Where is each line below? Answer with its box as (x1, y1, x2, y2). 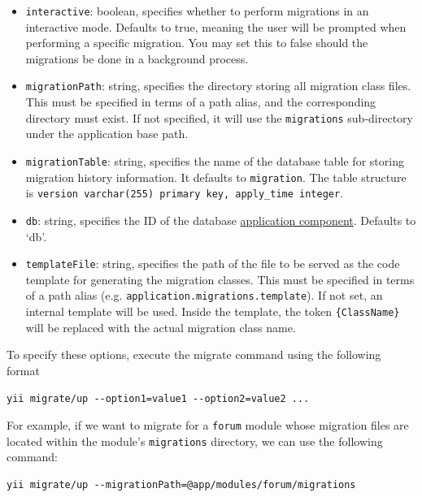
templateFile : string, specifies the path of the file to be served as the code (25, 255, 400, 272)
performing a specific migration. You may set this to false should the (25, 34, 368, 51)
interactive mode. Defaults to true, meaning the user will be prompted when (25, 18, 407, 35)
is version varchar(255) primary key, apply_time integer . (25, 184, 344, 201)
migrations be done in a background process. (25, 50, 249, 67)
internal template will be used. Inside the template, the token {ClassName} (25, 303, 400, 320)
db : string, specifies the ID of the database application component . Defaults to (25, 211, 416, 228)
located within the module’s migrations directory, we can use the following (7, 432, 383, 449)
